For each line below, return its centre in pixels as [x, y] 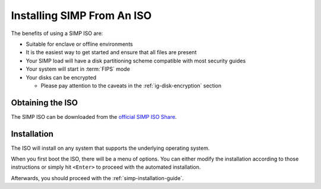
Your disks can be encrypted [61, 77]
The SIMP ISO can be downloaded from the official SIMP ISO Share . [94, 116]
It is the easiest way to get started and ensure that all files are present [111, 52]
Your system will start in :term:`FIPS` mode [78, 69]
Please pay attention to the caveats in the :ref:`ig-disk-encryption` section [131, 86]
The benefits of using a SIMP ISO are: [57, 33]
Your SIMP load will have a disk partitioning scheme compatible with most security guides [136, 61]
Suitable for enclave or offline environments [79, 44]
